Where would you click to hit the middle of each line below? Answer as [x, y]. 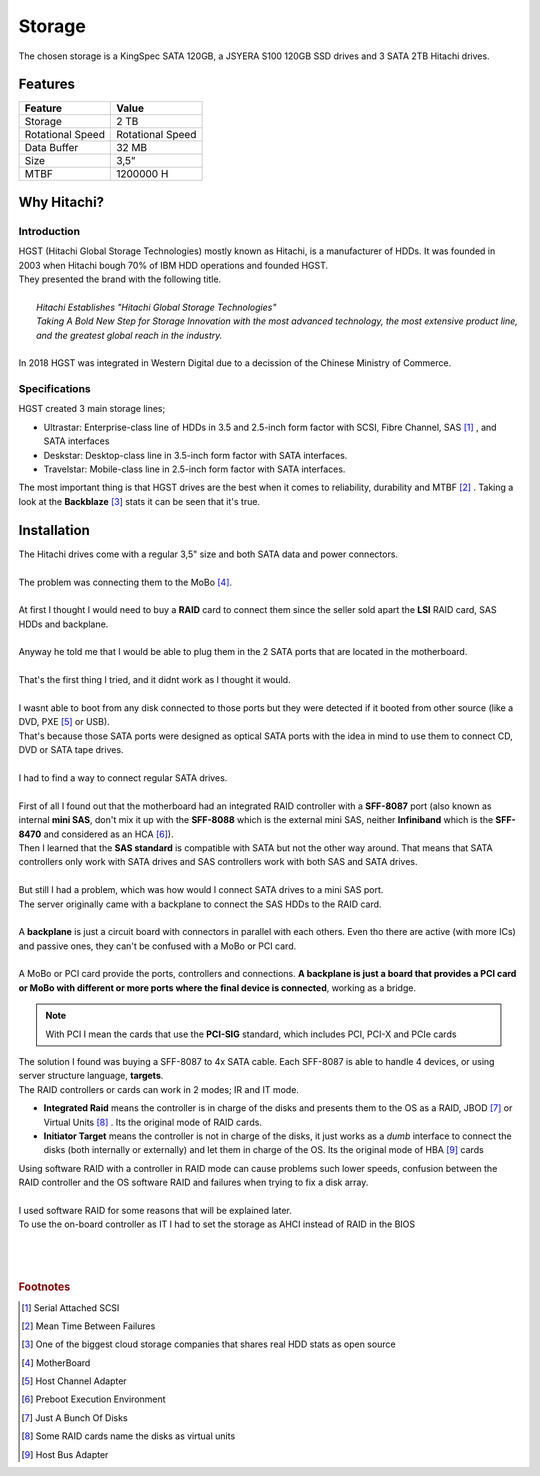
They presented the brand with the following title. [120, 279]
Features [46, 84]
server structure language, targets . [91, 1076]
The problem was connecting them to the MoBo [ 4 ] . [125, 582]
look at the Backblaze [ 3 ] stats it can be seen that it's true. [139, 501]
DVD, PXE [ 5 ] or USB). [64, 722]
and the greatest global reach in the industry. [129, 335]
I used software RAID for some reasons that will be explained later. [155, 1210]
